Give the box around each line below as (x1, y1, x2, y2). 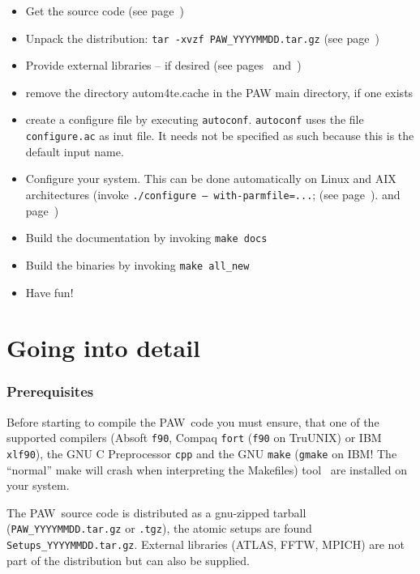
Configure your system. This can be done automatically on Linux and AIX (25, 170, 396, 187)
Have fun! (25, 283, 74, 300)
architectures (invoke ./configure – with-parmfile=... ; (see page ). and (25, 185, 401, 202)
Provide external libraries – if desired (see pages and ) (25, 57, 302, 74)
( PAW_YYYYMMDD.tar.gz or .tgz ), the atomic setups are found (6, 520, 312, 537)
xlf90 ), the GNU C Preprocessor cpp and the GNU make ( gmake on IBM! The (6, 444, 397, 461)
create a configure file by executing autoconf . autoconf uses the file (25, 111, 364, 128)
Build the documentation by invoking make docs (25, 229, 268, 246)
